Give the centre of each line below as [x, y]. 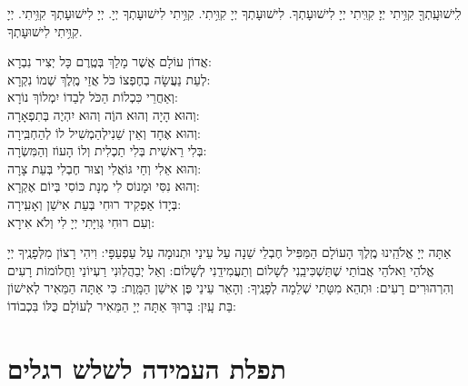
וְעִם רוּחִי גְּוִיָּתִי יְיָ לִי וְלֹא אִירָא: [81, 221]
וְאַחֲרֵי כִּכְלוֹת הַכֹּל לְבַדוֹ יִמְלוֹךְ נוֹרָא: [93, 97]
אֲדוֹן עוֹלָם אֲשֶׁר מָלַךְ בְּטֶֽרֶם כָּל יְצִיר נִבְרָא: [110, 61]
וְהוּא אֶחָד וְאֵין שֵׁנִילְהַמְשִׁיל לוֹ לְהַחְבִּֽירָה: [105, 132]
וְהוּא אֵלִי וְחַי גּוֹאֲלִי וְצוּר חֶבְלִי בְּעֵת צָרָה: [105, 168]
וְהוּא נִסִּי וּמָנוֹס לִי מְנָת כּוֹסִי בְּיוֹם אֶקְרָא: [104, 186]
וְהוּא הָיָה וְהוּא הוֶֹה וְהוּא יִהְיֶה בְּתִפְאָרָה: [104, 114]
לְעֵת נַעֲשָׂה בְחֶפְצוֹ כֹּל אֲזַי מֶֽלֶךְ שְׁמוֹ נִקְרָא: [109, 79]
